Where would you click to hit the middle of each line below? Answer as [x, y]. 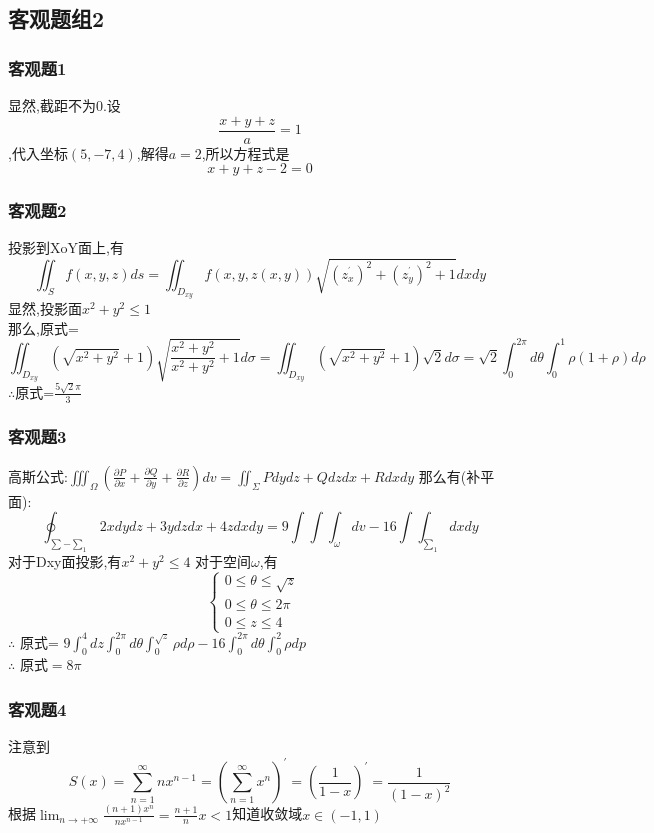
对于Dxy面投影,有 [65, 561]
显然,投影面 [45, 307]
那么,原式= [43, 327]
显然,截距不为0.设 [64, 105]
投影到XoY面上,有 [66, 247]
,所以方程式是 [245, 152]
